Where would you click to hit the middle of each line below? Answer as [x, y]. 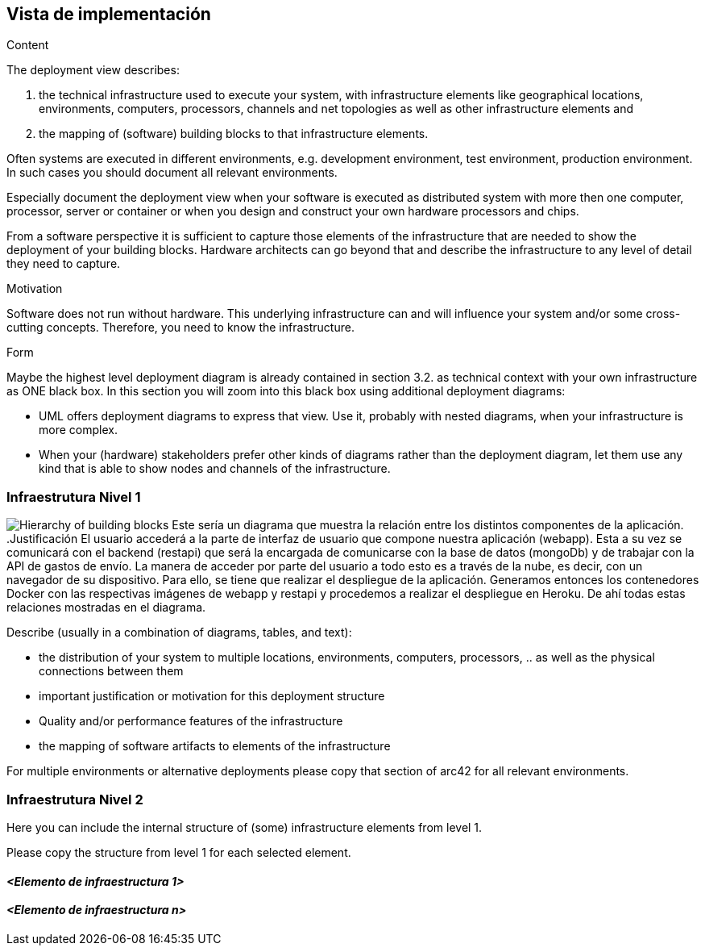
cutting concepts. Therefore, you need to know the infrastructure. [180, 328]
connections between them [111, 671]
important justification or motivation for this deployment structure [212, 696]
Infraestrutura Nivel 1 [74, 497]
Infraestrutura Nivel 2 [75, 799]
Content [28, 45]
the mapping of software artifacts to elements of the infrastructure [215, 746]
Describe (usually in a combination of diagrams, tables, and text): [179, 633]
